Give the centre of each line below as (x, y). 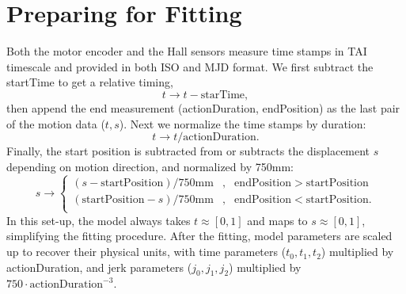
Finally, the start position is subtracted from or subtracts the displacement (188, 151)
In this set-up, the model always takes (99, 220)
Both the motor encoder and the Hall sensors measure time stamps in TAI (187, 51)
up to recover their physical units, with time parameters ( (146, 252)
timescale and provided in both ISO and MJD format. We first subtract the (190, 66)
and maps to (277, 220)
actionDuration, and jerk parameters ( (99, 267)
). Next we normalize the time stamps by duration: (243, 123)
